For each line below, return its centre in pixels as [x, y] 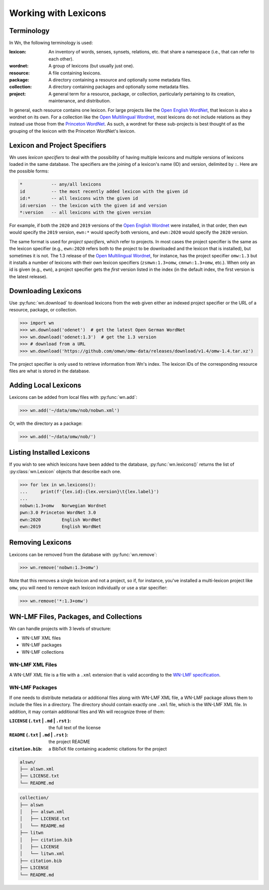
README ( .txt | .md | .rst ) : [39, 735]
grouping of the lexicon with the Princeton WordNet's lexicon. [72, 131]
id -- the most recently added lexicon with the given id [104, 191]
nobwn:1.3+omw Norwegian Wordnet [63, 505]
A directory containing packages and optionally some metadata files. [119, 87]
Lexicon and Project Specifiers [58, 145]
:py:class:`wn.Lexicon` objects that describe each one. [65, 471]
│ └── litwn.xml [42, 854]
